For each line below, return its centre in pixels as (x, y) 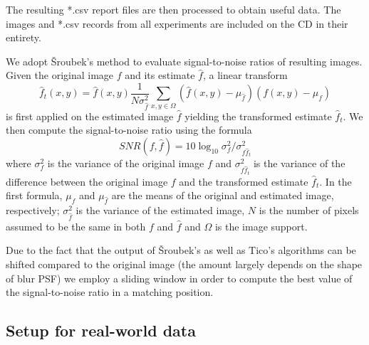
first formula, (34, 195)
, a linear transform (245, 75)
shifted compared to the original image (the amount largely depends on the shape (184, 264)
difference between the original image (87, 181)
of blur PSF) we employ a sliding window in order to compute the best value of (179, 278)
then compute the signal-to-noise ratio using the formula (129, 130)
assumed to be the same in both (76, 226)
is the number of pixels (309, 210)
